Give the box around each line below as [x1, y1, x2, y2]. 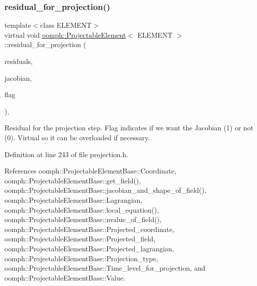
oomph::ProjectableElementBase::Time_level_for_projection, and [4, 263, 206, 273]
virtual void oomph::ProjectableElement [4, 29, 126, 40]
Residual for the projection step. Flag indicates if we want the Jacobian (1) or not [4, 122, 254, 133]
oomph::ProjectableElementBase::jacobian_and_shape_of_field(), [4, 185, 206, 195]
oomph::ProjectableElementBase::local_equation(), [4, 204, 159, 215]
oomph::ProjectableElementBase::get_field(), [4, 175, 141, 185]
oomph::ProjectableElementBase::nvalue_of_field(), [4, 214, 162, 225]
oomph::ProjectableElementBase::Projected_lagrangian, [4, 243, 174, 253]
